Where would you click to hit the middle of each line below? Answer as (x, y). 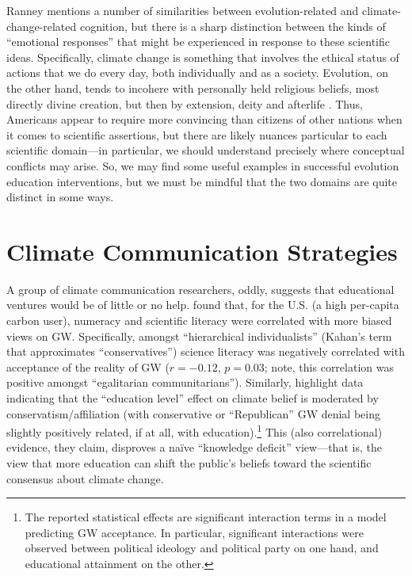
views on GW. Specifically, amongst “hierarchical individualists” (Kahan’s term (199, 336)
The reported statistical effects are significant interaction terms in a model (206, 517)
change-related (42, 26)
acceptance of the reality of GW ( (88, 366)
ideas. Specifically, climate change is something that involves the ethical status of (203, 57)
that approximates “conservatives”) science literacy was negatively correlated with (206, 351)
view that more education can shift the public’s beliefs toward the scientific (189, 463)
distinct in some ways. (60, 197)
